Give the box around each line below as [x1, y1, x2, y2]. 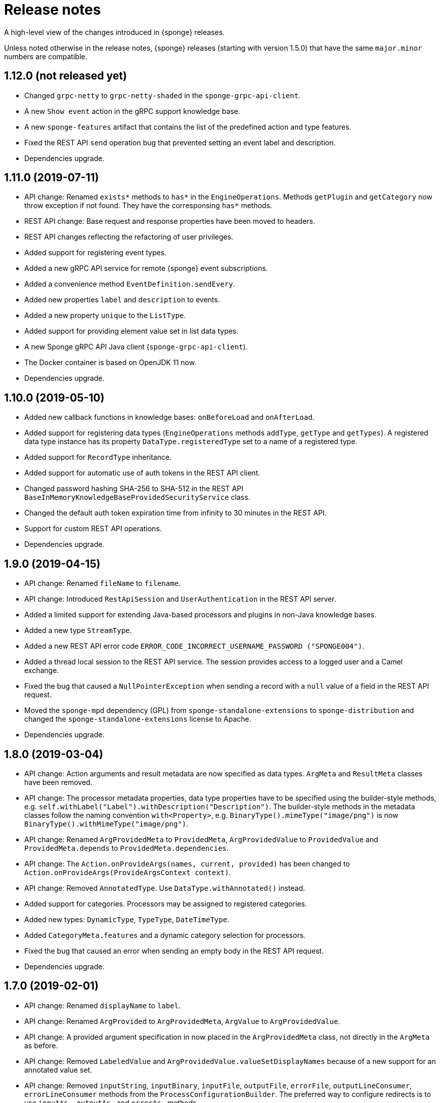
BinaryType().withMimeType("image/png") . [24, 819, 189, 828]
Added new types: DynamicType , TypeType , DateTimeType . [24, 915, 230, 924]
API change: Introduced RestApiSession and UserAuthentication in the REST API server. [24, 595, 336, 604]
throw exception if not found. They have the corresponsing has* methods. [24, 201, 273, 210]
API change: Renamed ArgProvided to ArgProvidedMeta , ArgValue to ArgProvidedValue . [24, 1016, 340, 1026]
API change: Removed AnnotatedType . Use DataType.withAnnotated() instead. [24, 883, 305, 892]
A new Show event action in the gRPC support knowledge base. [24, 106, 240, 115]
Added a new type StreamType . [24, 626, 132, 635]
